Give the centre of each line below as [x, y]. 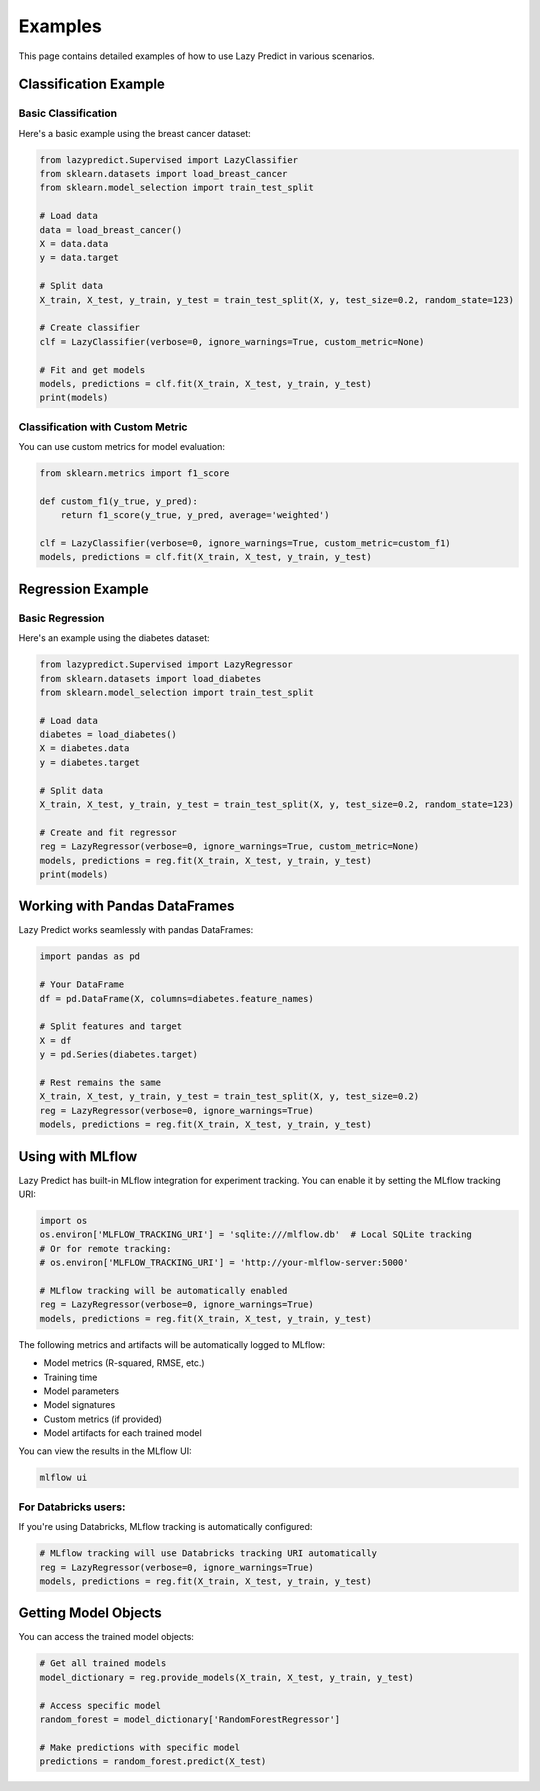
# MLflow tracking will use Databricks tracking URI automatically [208, 1553]
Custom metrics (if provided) [103, 1419]
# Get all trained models [103, 1663]
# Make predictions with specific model [139, 1747]
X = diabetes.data [84, 748]
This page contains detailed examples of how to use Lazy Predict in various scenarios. [196, 56]
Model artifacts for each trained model [122, 1433]
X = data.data [74, 244]
